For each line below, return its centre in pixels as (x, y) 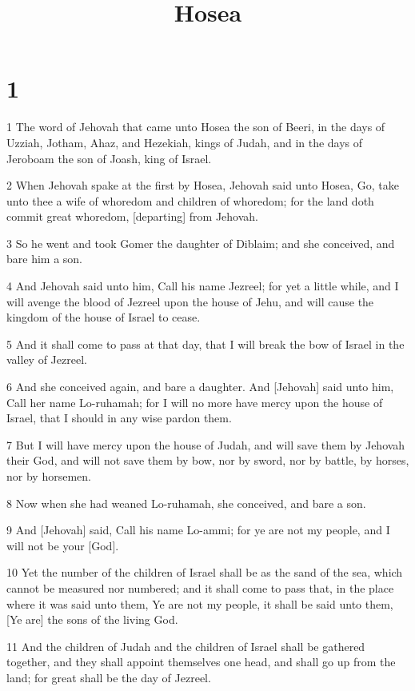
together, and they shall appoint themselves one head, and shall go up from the (201, 662)
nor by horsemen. (49, 476)
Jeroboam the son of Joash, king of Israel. (109, 158)
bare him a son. (45, 259)
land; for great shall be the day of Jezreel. (109, 677)
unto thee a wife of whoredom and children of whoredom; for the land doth (190, 200)
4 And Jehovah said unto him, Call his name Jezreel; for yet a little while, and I (203, 286)
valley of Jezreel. (47, 359)
